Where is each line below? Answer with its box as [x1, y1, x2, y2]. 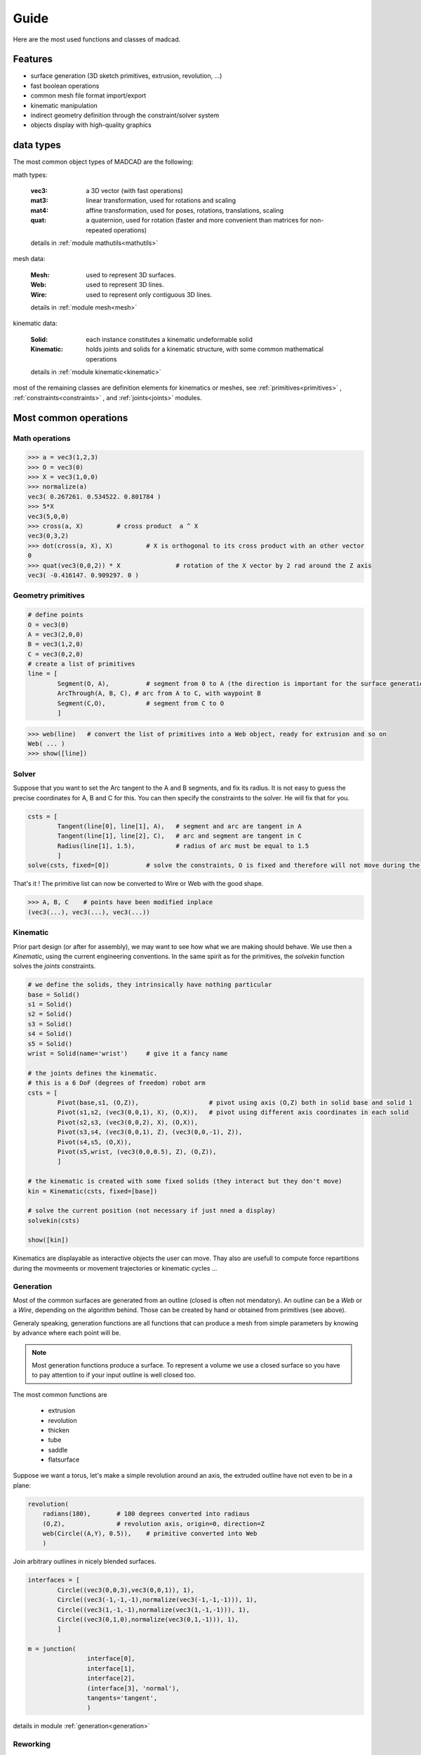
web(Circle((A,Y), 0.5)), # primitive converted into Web [42, 1530, 258, 1537]
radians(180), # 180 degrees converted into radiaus [42, 1510, 250, 1518]
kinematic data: [13, 319, 58, 328]
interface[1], [86, 1664, 136, 1672]
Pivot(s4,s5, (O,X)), [57, 1138, 132, 1146]
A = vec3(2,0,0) [27, 630, 84, 638]
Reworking [13, 1740, 51, 1749]
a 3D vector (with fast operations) [86, 187, 184, 195]
